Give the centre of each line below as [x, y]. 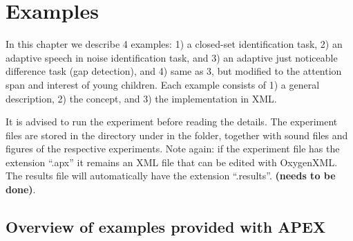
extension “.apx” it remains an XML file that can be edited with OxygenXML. [172, 162]
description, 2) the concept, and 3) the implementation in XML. [141, 98]
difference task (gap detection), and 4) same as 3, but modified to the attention [174, 71]
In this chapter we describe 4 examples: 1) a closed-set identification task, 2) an [174, 44]
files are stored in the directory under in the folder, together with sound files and [177, 135]
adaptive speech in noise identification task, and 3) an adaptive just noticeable [172, 57]
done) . [21, 189]
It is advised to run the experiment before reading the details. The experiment [172, 122]
